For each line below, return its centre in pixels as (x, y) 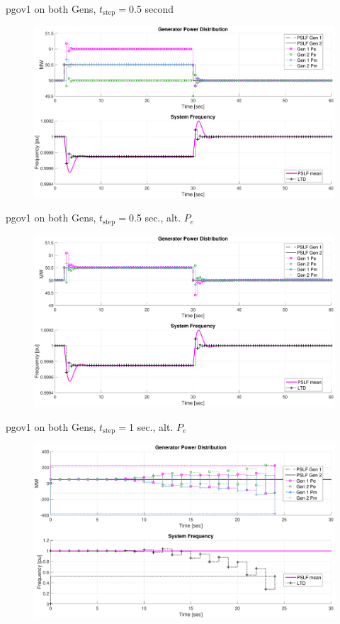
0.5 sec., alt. (155, 218)
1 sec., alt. (151, 426)
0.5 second (152, 9)
